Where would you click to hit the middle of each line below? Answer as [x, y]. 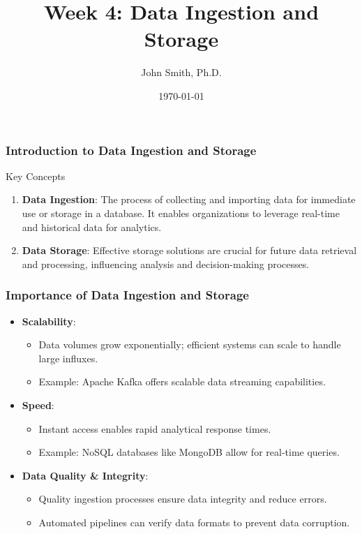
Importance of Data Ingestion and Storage [127, 295]
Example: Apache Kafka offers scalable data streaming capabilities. [182, 381]
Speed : [38, 405]
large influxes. [68, 358]
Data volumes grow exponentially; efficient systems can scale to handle [190, 344]
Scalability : [49, 321]
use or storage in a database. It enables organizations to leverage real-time [181, 213]
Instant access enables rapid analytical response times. [155, 428]
